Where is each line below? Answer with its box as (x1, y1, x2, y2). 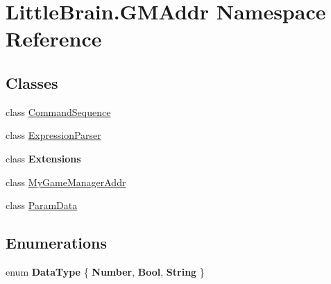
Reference (6, 24, 102, 53)
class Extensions (6, 151, 81, 165)
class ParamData (6, 198, 78, 212)
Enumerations (6, 232, 108, 253)
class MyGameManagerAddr (6, 174, 126, 189)
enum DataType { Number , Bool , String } (6, 264, 205, 278)
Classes (6, 72, 58, 93)
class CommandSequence (6, 104, 111, 119)
